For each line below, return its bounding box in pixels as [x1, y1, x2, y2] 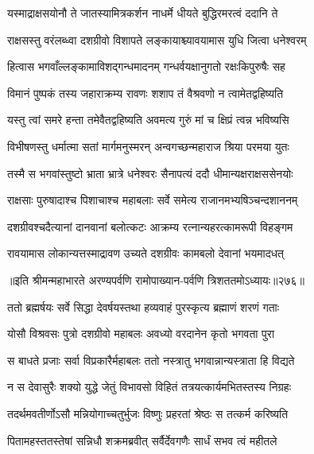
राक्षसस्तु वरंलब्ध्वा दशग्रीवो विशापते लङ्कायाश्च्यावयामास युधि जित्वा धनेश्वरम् [7, 31, 307, 48]
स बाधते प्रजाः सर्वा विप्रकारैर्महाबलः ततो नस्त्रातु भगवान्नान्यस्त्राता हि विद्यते [7, 351, 295, 368]
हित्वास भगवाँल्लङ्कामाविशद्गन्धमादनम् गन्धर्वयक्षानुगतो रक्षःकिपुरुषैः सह [7, 58, 285, 75]
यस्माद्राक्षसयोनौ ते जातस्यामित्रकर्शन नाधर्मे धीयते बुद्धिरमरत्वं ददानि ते [7, 5, 278, 21]
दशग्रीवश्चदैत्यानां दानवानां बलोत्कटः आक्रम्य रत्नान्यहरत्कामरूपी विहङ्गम [7, 218, 293, 235]
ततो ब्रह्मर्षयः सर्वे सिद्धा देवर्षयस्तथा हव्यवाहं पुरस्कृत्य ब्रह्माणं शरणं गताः [7, 298, 280, 315]
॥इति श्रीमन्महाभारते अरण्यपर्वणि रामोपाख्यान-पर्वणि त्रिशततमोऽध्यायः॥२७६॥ [7, 271, 305, 288]
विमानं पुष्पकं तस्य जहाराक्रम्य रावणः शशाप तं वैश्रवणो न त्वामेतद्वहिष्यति [7, 84, 284, 101]
